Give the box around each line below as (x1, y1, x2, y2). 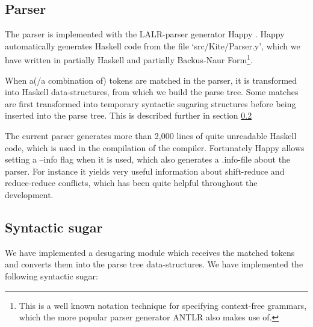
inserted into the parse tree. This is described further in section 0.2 (5, 109, 252, 122)
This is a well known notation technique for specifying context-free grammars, (19, 299, 307, 311)
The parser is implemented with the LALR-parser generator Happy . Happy (5, 28, 285, 40)
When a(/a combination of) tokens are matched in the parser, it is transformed (5, 73, 297, 86)
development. (5, 188, 54, 201)
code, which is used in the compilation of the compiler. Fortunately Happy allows (5, 141, 305, 154)
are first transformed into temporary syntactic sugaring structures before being (5, 97, 296, 110)
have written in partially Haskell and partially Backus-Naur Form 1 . (5, 52, 253, 66)
